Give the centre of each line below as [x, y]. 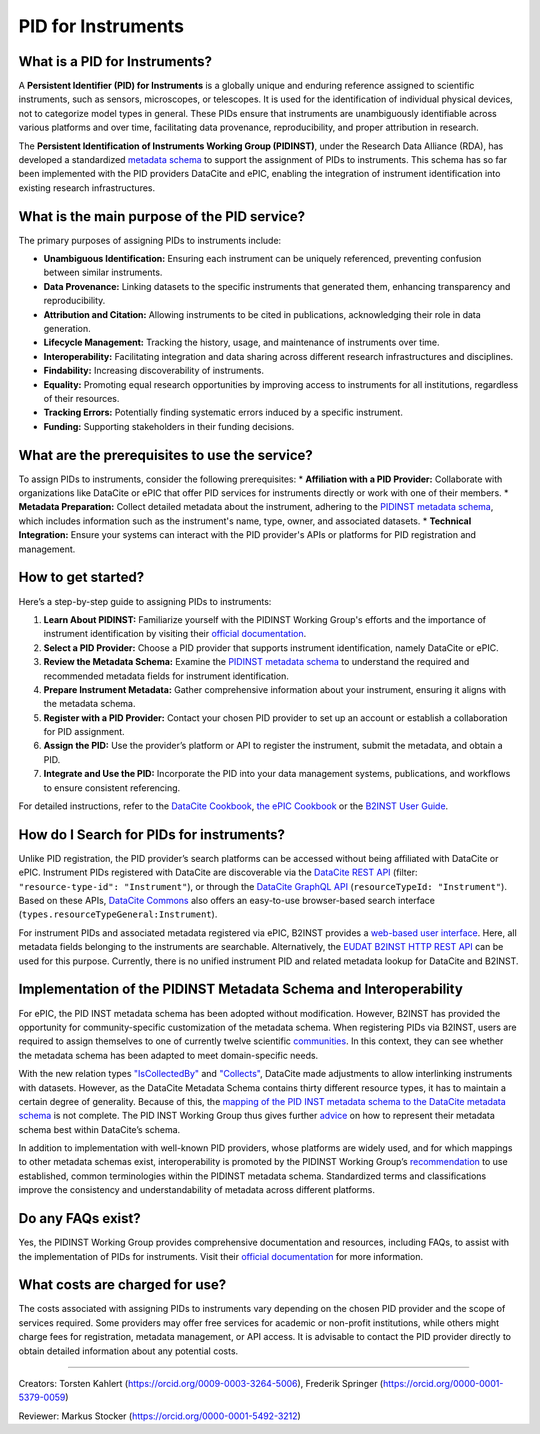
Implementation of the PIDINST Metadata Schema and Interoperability [241, 989]
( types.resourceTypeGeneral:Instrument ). [118, 914]
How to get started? [81, 577]
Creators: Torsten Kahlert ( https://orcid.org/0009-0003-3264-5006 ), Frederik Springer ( [201, 1384]
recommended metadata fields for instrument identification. [166, 676]
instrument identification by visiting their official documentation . [175, 634]
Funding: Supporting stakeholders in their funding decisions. [169, 426]
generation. [67, 329]
